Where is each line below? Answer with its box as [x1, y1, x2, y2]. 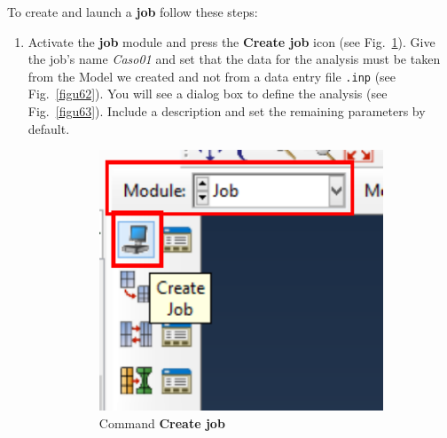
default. [27, 119, 70, 137]
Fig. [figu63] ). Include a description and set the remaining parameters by [27, 102, 426, 121]
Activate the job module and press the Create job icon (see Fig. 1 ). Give [27, 32, 435, 51]
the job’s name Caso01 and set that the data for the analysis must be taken [27, 50, 441, 68]
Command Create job [98, 413, 225, 432]
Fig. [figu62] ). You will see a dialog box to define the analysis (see [27, 84, 388, 103]
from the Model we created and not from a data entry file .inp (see [27, 66, 396, 85]
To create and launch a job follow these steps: [7, 3, 258, 20]
